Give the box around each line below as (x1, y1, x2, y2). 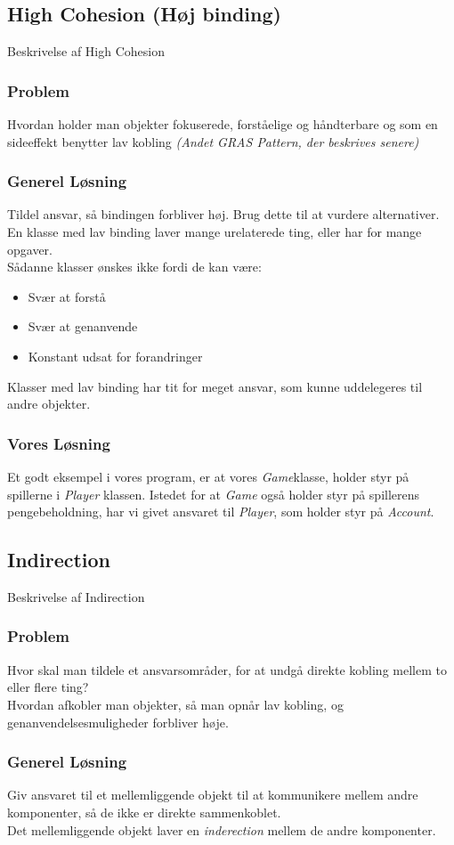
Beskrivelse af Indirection (7, 587, 145, 605)
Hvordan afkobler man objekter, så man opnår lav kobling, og (7, 695, 344, 713)
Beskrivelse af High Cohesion (7, 42, 166, 61)
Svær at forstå (28, 287, 106, 305)
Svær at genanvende (28, 317, 138, 336)
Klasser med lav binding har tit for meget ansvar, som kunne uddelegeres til (7, 377, 423, 395)
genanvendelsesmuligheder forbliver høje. (7, 712, 229, 731)
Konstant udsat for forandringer (28, 346, 203, 365)
